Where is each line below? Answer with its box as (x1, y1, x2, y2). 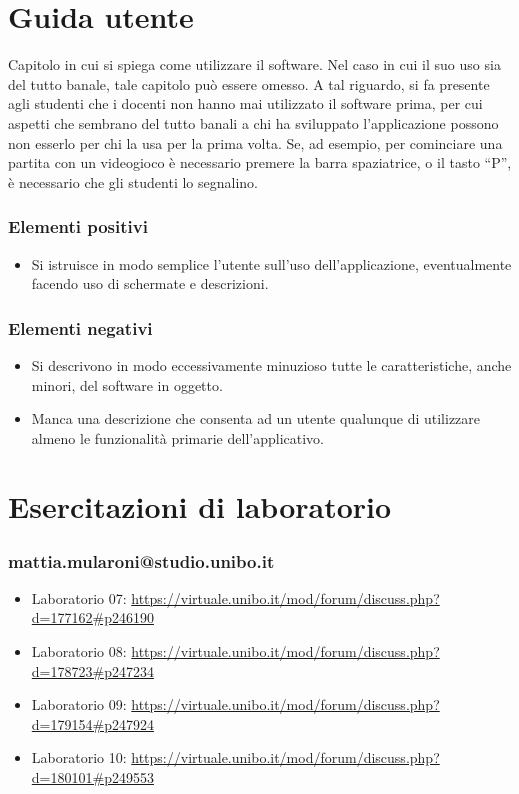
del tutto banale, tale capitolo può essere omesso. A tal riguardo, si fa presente (8, 73, 490, 94)
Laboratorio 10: (31, 747, 127, 768)
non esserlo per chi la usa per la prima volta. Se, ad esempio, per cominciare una (8, 132, 503, 153)
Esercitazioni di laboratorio (8, 486, 392, 527)
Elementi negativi (8, 315, 153, 340)
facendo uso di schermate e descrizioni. (31, 273, 269, 294)
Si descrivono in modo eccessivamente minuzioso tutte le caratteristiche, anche (31, 354, 512, 375)
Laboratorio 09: (31, 694, 127, 715)
